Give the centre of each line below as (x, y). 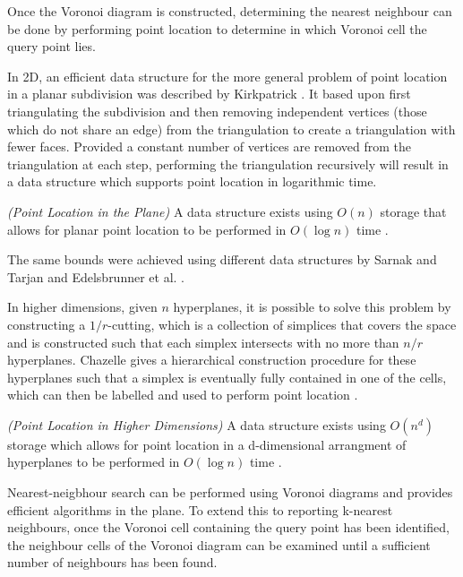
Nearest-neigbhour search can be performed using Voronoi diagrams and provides (230, 492)
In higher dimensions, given (82, 307)
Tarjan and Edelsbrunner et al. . (96, 276)
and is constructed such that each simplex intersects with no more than (203, 342)
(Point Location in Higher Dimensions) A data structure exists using (197, 424)
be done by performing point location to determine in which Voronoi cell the (217, 28)
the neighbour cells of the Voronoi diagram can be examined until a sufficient (219, 544)
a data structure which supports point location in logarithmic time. (192, 181)
